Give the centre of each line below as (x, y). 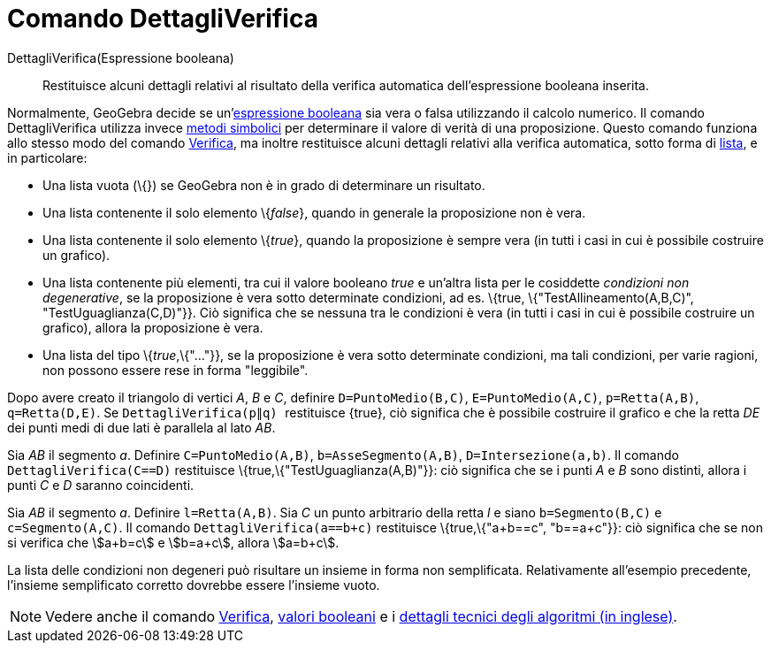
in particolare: (47, 157)
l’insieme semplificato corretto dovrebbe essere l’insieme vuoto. (194, 585)
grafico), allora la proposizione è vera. (153, 327)
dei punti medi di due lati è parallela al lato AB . (141, 427)
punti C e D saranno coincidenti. (101, 485)
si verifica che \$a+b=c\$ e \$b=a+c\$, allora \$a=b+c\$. (173, 542)
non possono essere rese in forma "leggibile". (176, 370)
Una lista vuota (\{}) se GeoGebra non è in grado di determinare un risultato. (264, 185)
